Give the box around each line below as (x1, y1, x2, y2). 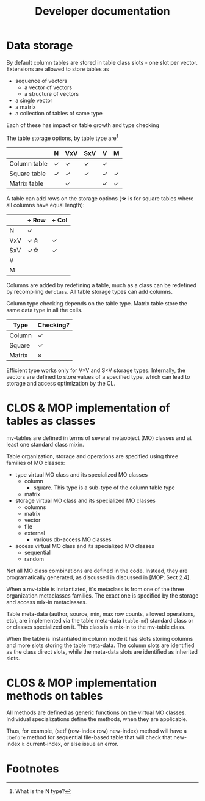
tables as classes (6, 414, 96, 428)
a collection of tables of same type (15, 109, 103, 117)
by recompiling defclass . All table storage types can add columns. (6, 288, 173, 295)
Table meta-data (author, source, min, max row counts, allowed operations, (6, 610, 195, 618)
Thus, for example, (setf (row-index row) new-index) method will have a (6, 727, 187, 734)
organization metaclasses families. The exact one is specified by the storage (6, 591, 199, 599)
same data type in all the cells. (6, 306, 83, 313)
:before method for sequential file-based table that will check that (6, 734, 173, 741)
